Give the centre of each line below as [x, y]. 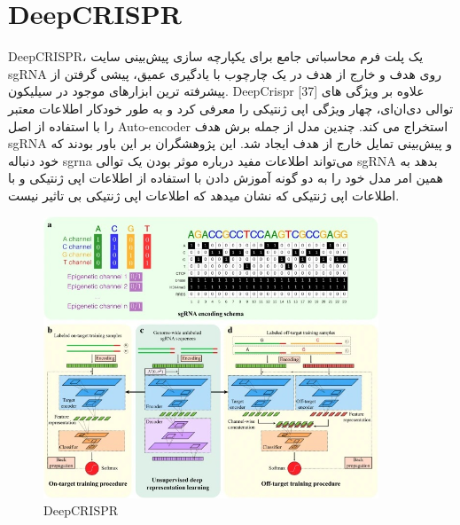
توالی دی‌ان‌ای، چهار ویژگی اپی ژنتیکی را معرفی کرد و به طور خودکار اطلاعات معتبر [231, 108]
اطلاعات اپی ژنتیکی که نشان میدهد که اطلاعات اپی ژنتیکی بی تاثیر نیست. [204, 195]
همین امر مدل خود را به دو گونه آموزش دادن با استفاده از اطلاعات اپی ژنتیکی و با [226, 178]
